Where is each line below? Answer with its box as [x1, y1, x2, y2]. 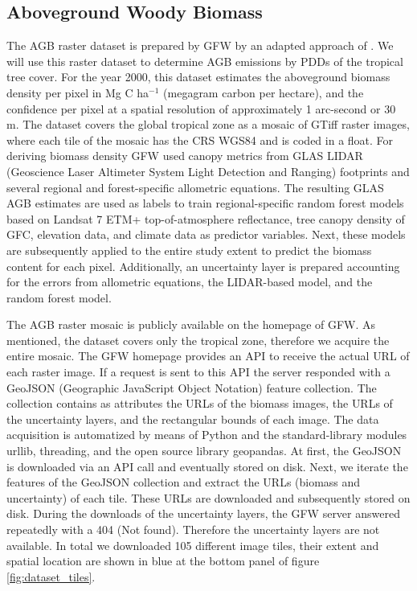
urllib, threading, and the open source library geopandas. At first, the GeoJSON [6, 442, 402, 459]
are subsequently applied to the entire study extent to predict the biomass [6, 241, 372, 258]
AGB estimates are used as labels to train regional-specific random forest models [6, 195, 404, 211]
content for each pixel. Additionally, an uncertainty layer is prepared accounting [6, 257, 400, 274]
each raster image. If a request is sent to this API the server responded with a [6, 363, 390, 380]
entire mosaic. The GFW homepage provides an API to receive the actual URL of [6, 347, 410, 364]
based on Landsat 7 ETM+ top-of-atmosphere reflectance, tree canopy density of [6, 210, 405, 227]
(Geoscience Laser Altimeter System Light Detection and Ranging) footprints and [6, 162, 410, 179]
